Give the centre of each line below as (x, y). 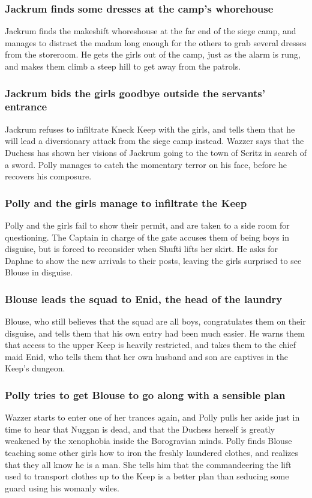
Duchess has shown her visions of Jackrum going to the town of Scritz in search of (156, 152)
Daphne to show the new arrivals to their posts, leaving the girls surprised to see (153, 260)
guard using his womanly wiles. (62, 487)
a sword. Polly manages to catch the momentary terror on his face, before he (146, 164)
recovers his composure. (48, 176)
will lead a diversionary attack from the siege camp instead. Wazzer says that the (154, 141)
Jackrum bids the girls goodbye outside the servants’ (135, 93)
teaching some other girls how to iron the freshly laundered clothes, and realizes (152, 453)
